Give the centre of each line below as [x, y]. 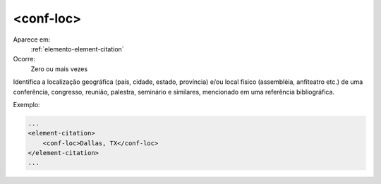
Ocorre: [24, 59]
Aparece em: [32, 39]
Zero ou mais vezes [59, 69]
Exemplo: [26, 104]
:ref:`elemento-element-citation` [77, 49]
